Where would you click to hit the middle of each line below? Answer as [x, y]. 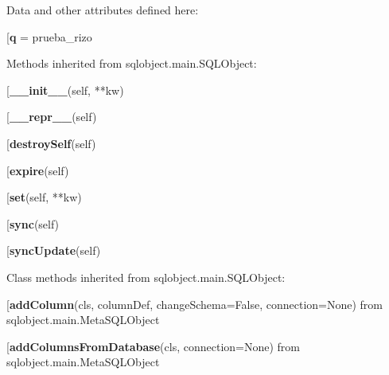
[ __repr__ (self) [52, 117]
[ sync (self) [33, 223]
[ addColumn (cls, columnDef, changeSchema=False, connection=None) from [194, 304]
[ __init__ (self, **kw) [65, 90]
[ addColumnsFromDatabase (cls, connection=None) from [153, 346]
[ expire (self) [38, 170]
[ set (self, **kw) [44, 197]
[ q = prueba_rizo [49, 36]
